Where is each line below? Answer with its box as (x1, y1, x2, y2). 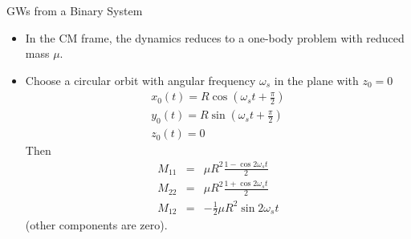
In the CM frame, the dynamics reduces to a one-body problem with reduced (25, 29, 405, 46)
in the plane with (274, 71, 359, 88)
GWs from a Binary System (6, 2, 143, 18)
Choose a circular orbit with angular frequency (25, 71, 256, 88)
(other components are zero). (25, 217, 168, 233)
